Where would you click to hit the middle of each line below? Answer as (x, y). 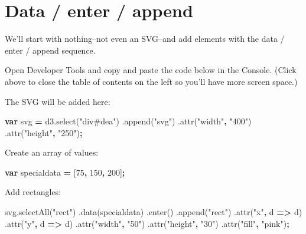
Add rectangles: (33, 192)
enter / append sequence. (50, 50)
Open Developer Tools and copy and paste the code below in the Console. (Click (151, 70)
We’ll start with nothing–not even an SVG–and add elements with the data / (145, 39)
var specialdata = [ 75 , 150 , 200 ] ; (65, 172)
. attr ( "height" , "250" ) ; (44, 132)
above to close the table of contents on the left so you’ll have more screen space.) (151, 81)
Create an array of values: (52, 152)
